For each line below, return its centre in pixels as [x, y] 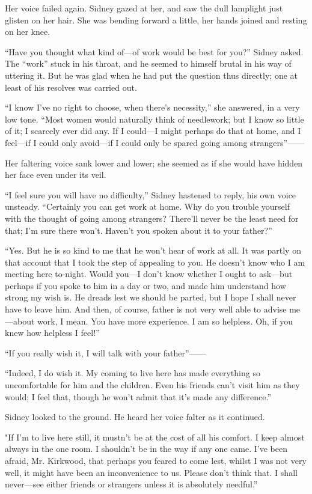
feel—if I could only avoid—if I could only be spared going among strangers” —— [155, 142]
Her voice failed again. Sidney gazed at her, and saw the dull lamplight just [144, 8]
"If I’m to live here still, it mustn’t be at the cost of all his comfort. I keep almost [155, 437]
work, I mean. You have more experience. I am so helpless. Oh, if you [165, 321]
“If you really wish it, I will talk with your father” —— [106, 352]
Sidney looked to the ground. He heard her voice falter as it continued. [135, 417]
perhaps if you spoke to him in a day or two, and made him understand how [145, 285]
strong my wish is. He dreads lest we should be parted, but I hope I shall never [151, 297]
